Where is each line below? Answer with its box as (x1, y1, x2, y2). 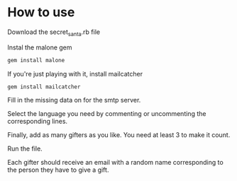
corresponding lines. (7, 117, 68, 126)
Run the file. (7, 144, 43, 153)
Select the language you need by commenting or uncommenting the (7, 110, 206, 118)
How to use (7, 4, 75, 21)
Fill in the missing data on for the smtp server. (7, 96, 141, 105)
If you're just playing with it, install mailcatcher (7, 69, 143, 78)
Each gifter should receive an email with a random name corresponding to (7, 158, 224, 167)
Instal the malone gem (7, 43, 72, 52)
